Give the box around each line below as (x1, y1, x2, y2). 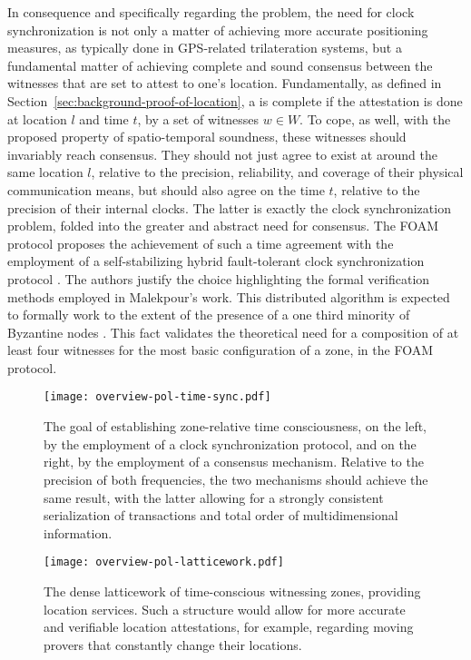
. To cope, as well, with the (299, 109, 451, 128)
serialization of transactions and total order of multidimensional (44, 506, 398, 525)
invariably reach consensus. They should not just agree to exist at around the (7, 144, 437, 163)
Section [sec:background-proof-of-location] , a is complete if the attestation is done (7, 91, 463, 110)
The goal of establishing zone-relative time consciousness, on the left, (44, 417, 427, 436)
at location (7, 109, 67, 128)
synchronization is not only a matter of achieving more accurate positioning (7, 20, 428, 39)
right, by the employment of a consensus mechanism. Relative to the (44, 452, 424, 471)
